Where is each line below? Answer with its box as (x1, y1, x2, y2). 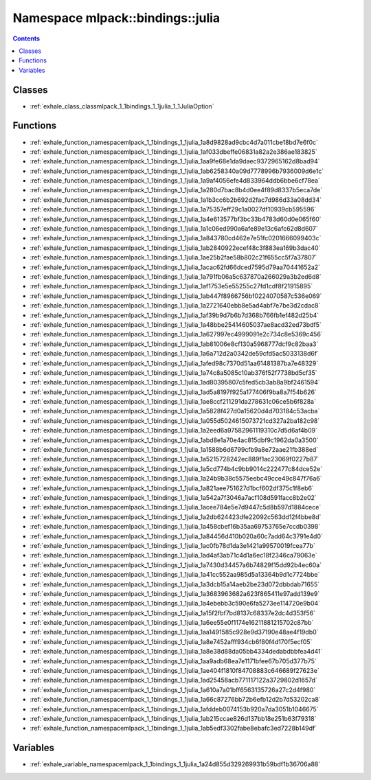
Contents (12, 34, 41, 43)
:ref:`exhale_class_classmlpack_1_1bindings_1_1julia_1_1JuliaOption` (30, 102, 214, 110)
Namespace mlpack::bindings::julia (12, 10, 221, 25)
